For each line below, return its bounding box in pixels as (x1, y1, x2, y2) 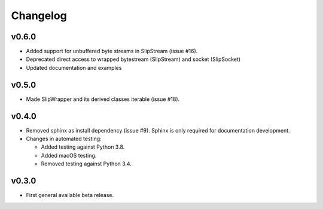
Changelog (11, 9, 67, 22)
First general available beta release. (26, 192, 114, 199)
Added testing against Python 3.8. (41, 143, 125, 150)
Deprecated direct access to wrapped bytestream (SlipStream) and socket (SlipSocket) (26, 56, 241, 63)
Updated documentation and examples (26, 64, 122, 71)
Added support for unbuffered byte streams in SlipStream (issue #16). (26, 48, 198, 55)
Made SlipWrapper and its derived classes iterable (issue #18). (26, 96, 180, 103)
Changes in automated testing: (26, 135, 102, 143)
